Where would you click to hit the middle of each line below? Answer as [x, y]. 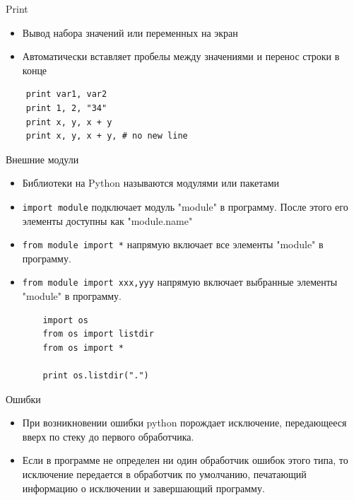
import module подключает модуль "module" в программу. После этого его [185, 206]
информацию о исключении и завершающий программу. [143, 488]
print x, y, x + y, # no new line [107, 136]
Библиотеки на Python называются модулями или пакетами [151, 183]
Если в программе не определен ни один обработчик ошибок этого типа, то [185, 460]
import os [65, 320]
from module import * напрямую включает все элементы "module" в [173, 244]
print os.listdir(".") [96, 376]
